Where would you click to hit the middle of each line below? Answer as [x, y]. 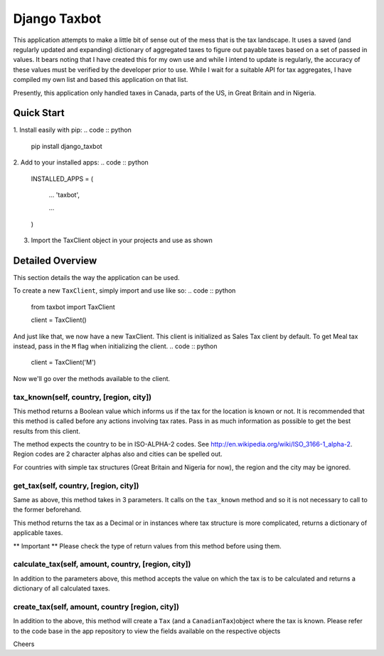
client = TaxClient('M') [63, 363]
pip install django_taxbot [66, 146]
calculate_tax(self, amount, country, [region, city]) [102, 564]
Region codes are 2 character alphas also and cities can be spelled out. [118, 454]
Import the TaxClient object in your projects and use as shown [122, 240]
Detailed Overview [55, 260]
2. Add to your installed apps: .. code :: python [81, 162]
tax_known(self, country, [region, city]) [82, 397]
